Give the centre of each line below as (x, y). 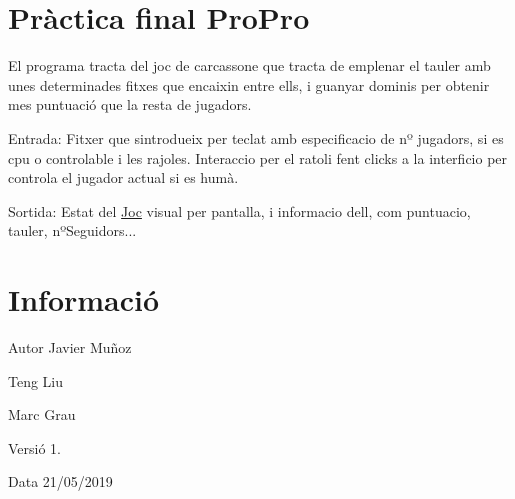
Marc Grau (42, 414)
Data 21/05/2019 (60, 481)
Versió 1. (35, 447)
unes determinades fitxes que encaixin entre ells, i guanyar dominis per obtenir (249, 84)
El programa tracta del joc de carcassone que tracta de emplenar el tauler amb (249, 65)
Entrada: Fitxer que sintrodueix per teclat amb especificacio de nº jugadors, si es (256, 137)
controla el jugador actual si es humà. (123, 177)
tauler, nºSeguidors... (72, 230)
